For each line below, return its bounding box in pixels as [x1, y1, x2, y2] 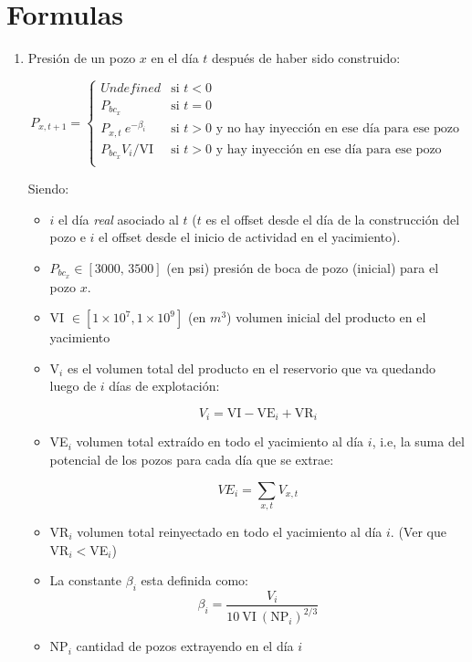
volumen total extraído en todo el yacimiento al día [76, 432, 364, 451]
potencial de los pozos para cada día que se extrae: [49, 450, 334, 469]
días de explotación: [109, 376, 220, 395]
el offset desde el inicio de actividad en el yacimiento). [99, 227, 401, 247]
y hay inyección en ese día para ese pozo [215, 142, 442, 156]
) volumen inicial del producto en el [226, 308, 426, 327]
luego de [49, 376, 97, 395]
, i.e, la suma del [372, 432, 465, 451]
